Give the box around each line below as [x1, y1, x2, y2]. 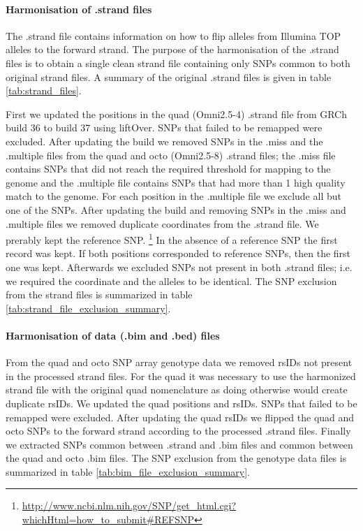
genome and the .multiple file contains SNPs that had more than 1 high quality [6, 175, 346, 189]
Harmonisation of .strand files [6, 1, 152, 16]
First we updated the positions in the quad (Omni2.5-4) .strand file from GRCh [6, 106, 348, 121]
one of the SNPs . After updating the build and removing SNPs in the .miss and [6, 202, 346, 217]
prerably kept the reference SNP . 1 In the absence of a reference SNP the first [6, 231, 338, 247]
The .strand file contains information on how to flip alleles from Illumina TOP [6, 28, 341, 43]
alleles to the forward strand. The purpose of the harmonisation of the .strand [6, 42, 339, 57]
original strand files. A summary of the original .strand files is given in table [6, 69, 332, 84]
